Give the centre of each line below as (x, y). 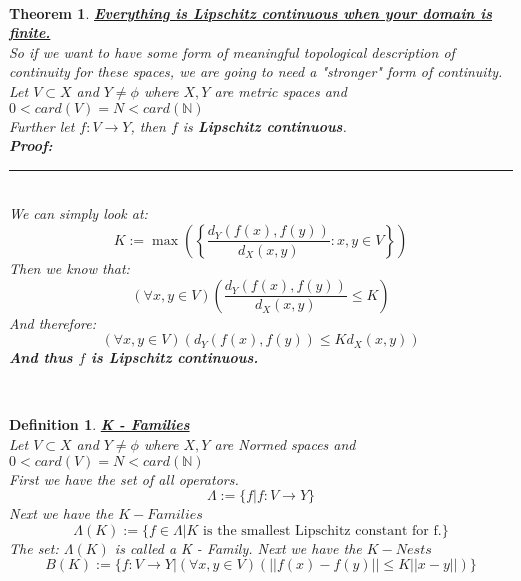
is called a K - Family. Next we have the (238, 547)
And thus (41, 357)
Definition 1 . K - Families (99, 424)
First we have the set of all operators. (124, 478)
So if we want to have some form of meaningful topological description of (232, 51)
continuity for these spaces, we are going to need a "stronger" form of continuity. (256, 71)
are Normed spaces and (285, 443)
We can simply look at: (78, 213)
